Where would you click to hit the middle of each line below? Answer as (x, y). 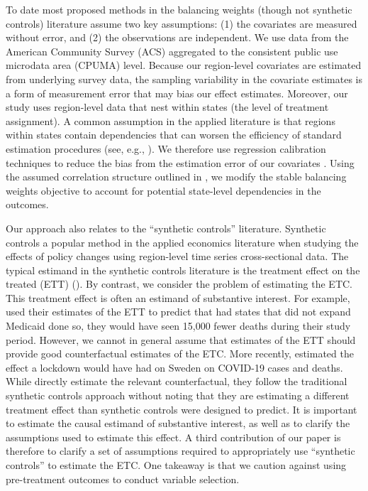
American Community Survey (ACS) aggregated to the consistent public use (172, 51)
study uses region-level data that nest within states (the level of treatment (167, 107)
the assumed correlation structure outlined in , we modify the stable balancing (176, 177)
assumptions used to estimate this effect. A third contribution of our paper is (173, 437)
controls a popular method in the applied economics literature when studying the (182, 242)
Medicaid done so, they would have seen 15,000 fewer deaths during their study (178, 326)
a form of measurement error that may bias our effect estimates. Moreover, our (177, 93)
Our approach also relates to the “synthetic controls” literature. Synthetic (166, 228)
